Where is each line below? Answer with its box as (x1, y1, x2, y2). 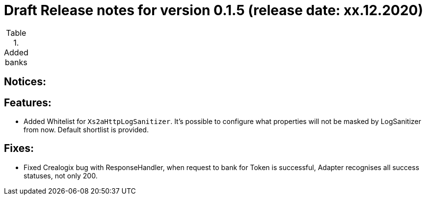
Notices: (4, 75, 46, 88)
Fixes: (4, 142, 34, 155)
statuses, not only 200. (24, 171, 98, 180)
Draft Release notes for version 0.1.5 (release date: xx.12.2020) (4, 2, 424, 19)
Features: (4, 96, 52, 109)
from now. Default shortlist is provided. (24, 125, 149, 134)
